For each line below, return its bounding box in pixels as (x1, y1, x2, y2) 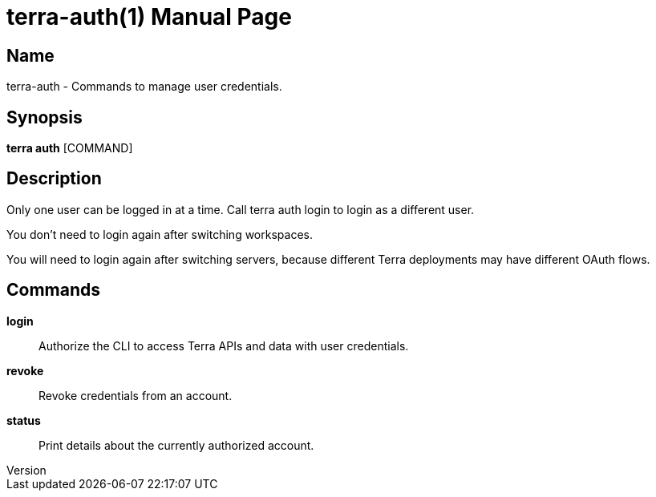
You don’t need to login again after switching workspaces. (6, 227, 313, 241)
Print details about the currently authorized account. (38, 438, 314, 452)
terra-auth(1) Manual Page (6, 3, 292, 30)
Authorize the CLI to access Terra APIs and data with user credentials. (38, 338, 409, 353)
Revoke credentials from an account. (38, 388, 233, 402)
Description (6, 168, 102, 189)
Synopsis (6, 107, 83, 127)
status (6, 413, 41, 427)
